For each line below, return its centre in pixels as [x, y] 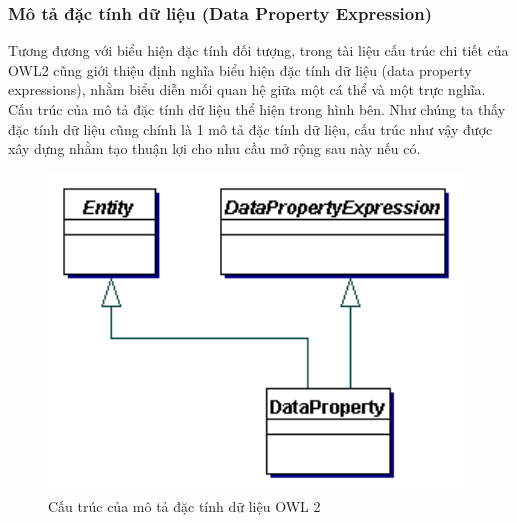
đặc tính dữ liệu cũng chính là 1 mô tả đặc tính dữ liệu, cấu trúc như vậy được [250, 128]
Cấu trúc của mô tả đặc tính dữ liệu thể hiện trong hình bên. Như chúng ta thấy [257, 109]
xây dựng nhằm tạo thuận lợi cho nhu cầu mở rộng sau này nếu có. [214, 148]
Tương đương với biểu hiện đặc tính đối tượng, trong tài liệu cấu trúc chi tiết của [258, 50]
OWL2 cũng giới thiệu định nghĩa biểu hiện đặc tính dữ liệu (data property [240, 69]
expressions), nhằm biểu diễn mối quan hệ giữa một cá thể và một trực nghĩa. [247, 89]
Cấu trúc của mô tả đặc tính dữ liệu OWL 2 [184, 506]
